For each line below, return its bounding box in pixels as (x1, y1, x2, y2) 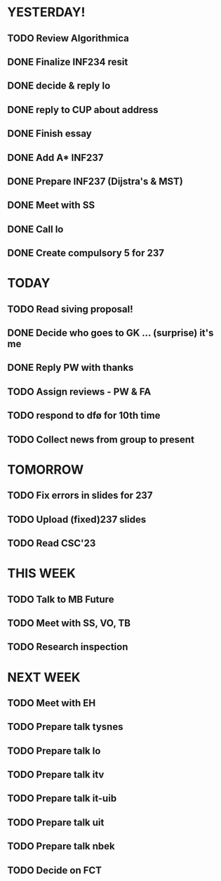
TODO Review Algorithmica (7, 32, 130, 44)
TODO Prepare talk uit (7, 816, 105, 828)
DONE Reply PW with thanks (7, 362, 134, 374)
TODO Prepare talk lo (7, 745, 101, 757)
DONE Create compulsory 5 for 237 (7, 247, 165, 259)
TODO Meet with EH (7, 697, 96, 709)
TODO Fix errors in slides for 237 (7, 490, 153, 502)
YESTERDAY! (7, 4, 86, 20)
